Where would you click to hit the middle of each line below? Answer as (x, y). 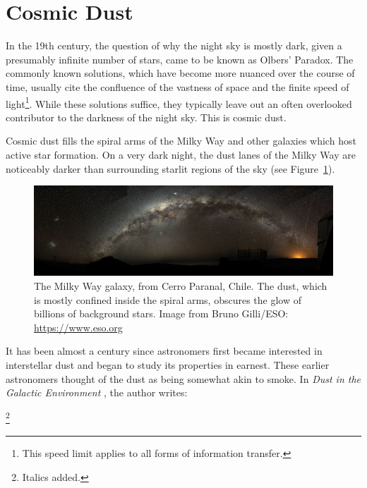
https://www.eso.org (78, 327)
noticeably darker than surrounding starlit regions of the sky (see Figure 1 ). (170, 168)
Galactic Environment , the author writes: (97, 392)
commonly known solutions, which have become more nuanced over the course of (180, 73)
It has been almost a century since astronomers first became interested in (164, 351)
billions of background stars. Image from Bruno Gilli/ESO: (161, 313)
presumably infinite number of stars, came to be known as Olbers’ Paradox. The (180, 59)
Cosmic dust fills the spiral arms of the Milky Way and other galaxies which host (181, 141)
